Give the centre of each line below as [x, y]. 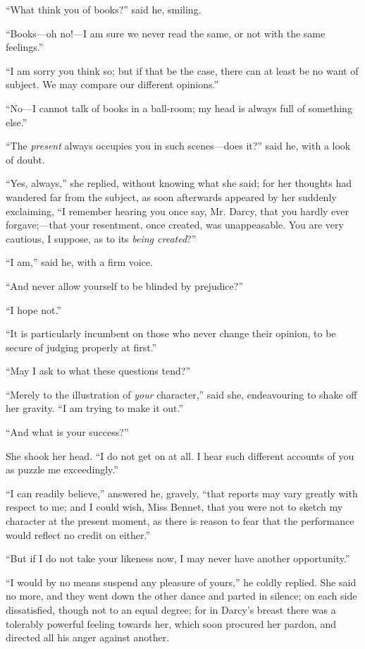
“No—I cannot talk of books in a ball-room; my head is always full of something [179, 108]
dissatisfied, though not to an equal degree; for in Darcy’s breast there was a [171, 609]
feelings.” [25, 47]
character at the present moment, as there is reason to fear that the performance [180, 521]
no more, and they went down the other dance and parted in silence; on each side [181, 596]
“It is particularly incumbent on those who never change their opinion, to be [171, 333]
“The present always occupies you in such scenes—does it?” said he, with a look [178, 146]
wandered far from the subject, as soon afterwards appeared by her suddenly [171, 196]
